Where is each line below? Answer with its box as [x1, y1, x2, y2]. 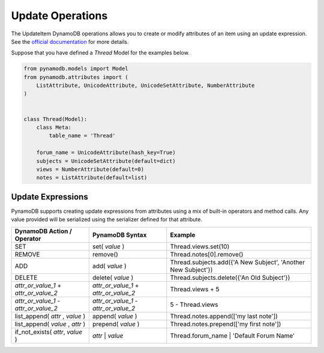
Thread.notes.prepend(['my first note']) [170, 319, 281, 328]
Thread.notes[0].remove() [170, 250, 244, 258]
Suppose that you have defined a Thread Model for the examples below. [11, 49, 190, 56]
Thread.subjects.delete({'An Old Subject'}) [170, 273, 290, 282]
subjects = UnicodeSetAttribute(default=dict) [36, 158, 176, 164]
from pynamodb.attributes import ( [23, 74, 128, 80]
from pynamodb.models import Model [23, 65, 128, 72]
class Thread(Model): [23, 116, 88, 122]
